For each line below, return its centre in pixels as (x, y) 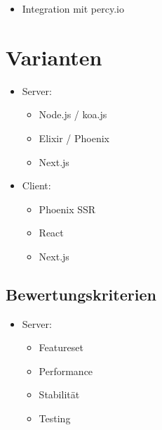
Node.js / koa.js (73, 114)
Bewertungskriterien (81, 294)
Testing (55, 418)
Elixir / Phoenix (74, 138)
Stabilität (59, 394)
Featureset (61, 347)
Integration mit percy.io (73, 8)
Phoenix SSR (67, 209)
